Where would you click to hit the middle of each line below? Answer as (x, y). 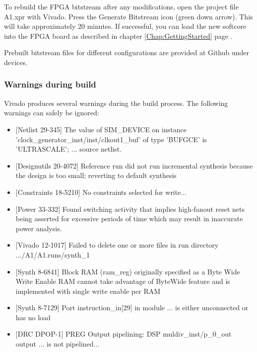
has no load (33, 317)
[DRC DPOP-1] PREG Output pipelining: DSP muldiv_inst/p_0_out (124, 334)
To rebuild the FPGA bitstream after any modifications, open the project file (121, 6)
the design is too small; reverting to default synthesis (96, 175)
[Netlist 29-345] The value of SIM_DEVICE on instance (101, 129)
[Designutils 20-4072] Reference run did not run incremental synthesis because (134, 165)
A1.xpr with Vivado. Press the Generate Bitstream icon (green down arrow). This (128, 16)
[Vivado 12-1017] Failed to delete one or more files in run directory (117, 245)
